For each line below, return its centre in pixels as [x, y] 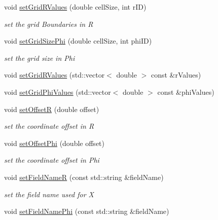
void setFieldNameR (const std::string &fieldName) [84, 177]
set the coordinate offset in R [49, 126]
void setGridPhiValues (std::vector [58, 91]
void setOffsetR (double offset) [52, 109]
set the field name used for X [49, 194]
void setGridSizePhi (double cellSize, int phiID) [78, 41]
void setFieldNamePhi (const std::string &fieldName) [87, 211]
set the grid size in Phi [40, 58]
